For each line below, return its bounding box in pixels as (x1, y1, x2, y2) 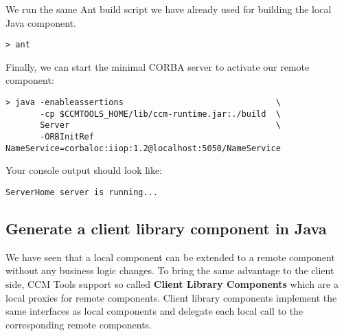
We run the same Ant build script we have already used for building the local (5, 2, 332, 16)
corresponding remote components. (5, 317, 152, 331)
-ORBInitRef (40, 132, 94, 142)
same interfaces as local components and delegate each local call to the (5, 304, 303, 318)
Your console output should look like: (5, 163, 163, 177)
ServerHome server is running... (5, 187, 158, 197)
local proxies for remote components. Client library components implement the (5, 290, 337, 304)
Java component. (5, 15, 76, 30)
